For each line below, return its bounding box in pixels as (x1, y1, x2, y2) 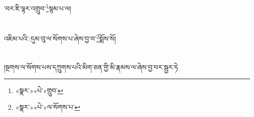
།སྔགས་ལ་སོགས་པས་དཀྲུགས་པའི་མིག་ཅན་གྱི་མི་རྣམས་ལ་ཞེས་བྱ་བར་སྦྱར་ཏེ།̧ (4, 62, 180, 72)
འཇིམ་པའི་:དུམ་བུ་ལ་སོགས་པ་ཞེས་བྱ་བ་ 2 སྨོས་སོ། (4, 32, 116, 44)
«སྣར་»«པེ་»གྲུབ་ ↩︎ (15, 85, 63, 96)
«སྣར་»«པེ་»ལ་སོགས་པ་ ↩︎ (15, 102, 81, 112)
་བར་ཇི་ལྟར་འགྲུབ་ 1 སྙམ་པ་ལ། (4, 2, 71, 13)
